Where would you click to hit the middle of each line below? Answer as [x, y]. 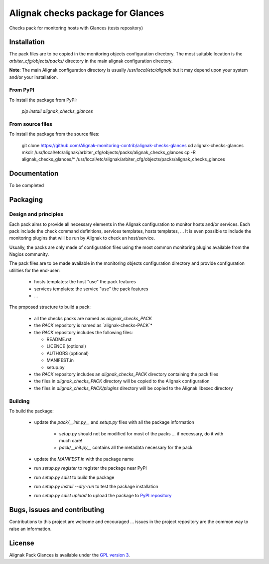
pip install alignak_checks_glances [57, 111]
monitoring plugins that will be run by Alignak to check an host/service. [82, 238]
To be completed [27, 186]
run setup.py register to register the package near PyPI [90, 468]
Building [19, 401]
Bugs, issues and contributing [57, 510]
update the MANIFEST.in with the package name [84, 459]
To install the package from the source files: [54, 134]
